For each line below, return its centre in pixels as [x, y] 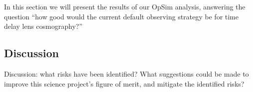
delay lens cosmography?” [43, 26]
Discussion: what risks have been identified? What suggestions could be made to [126, 73]
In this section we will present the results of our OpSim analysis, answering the [125, 6]
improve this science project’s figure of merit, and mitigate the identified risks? [124, 83]
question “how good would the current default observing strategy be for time [122, 16]
